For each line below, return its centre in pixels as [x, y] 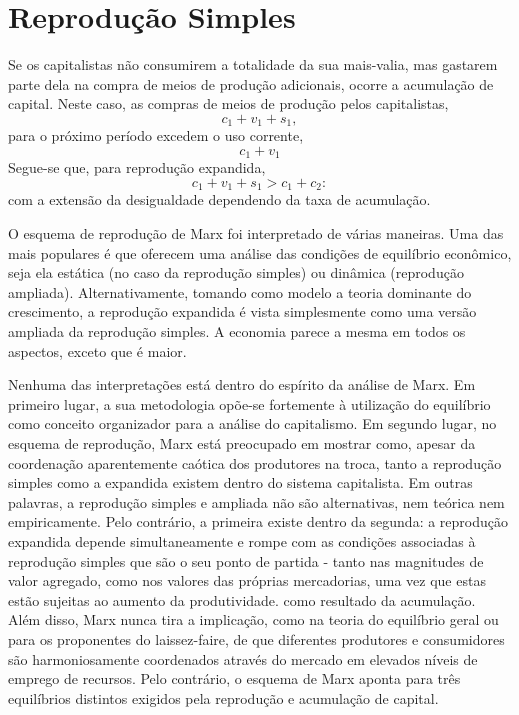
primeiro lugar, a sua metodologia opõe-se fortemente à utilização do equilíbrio [249, 403]
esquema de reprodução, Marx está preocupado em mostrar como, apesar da [242, 442]
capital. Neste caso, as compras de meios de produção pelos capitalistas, [228, 103]
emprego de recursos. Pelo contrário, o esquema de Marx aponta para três [234, 678]
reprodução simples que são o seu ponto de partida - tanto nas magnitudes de [246, 560]
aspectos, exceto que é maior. [97, 350]
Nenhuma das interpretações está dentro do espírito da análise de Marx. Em [242, 384]
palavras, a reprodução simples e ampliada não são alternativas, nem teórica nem [256, 501]
